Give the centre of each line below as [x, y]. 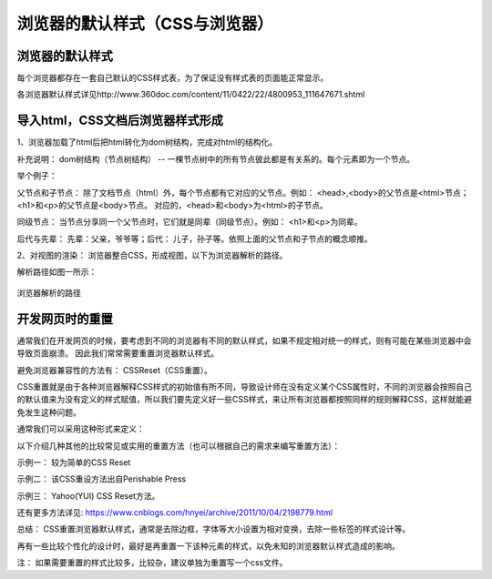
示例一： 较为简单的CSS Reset [74, 462]
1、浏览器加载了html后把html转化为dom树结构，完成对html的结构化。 [147, 142]
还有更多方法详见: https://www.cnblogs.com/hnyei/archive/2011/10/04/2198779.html [174, 513]
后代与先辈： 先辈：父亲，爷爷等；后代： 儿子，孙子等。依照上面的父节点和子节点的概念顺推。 [195, 239]
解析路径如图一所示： [57, 272]
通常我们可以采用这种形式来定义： [81, 429]
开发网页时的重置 [65, 319]
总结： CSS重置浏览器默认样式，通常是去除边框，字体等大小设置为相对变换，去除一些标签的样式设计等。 [214, 529]
